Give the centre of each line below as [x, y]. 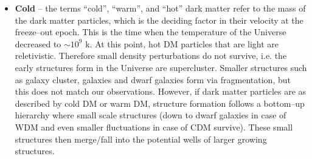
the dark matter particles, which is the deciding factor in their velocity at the [159, 20]
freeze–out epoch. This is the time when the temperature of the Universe [151, 32]
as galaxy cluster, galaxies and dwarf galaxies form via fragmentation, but [153, 79]
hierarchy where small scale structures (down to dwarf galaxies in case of [151, 115]
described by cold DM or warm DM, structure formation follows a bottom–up [160, 103]
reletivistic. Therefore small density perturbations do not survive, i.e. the [151, 56]
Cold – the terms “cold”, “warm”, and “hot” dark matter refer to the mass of [160, 8]
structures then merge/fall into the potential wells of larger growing [141, 139]
